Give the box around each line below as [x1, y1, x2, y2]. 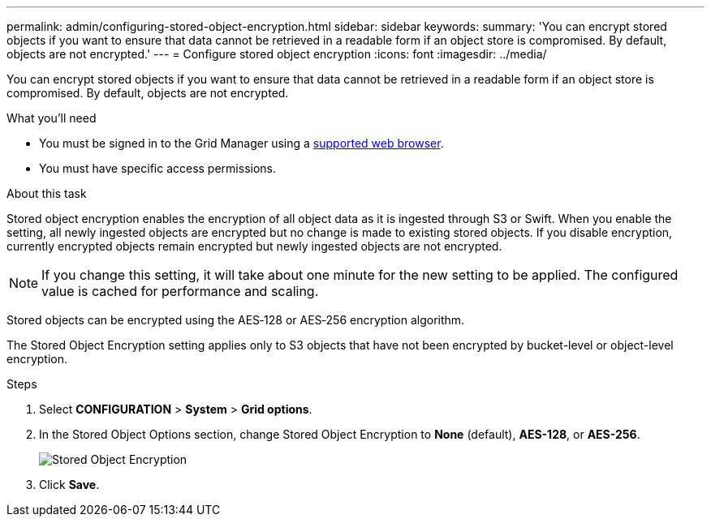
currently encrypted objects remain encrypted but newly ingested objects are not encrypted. [6, 239, 502, 253]
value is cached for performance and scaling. [41, 283, 319, 299]
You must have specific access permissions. [39, 161, 277, 175]
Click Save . [39, 478, 100, 491]
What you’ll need [6, 111, 97, 125]
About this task [6, 186, 87, 200]
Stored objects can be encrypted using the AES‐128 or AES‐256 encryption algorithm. [6, 313, 465, 327]
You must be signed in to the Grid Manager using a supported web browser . [39, 136, 444, 150]
